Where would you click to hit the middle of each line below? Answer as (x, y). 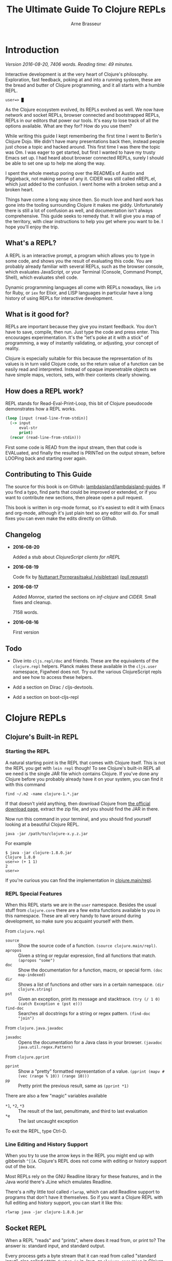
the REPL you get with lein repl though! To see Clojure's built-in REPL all (83, 768)
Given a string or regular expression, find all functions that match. (87, 956)
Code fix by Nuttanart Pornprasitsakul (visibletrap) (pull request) (80, 577)
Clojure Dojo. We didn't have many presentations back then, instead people (85, 141)
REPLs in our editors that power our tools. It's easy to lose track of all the (82, 120)
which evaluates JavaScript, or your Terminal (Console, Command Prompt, (84, 272)
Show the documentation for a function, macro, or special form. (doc (90, 970)
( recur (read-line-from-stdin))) (46, 437)
